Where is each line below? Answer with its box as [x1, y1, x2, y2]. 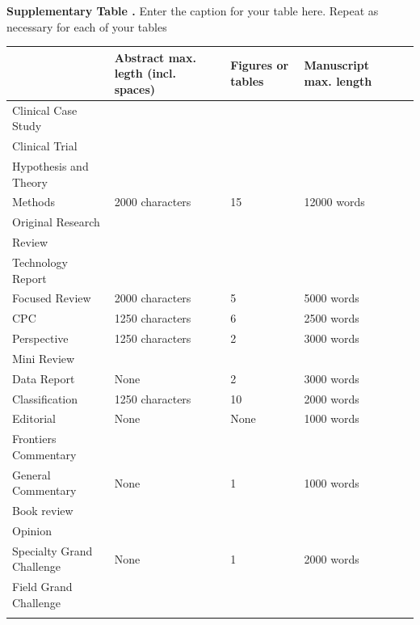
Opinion [12, 522, 52, 539]
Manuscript [304, 57, 369, 74]
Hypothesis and [12, 158, 89, 174]
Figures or [230, 57, 289, 74]
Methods [12, 193, 55, 210]
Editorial [12, 410, 56, 427]
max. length [304, 73, 372, 90]
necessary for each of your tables [6, 18, 167, 35]
